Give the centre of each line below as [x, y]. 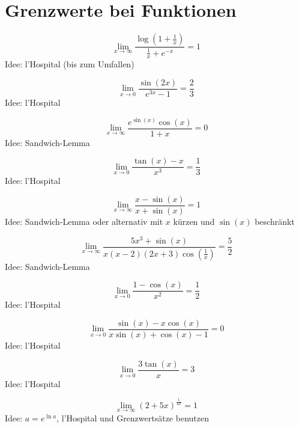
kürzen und [194, 222]
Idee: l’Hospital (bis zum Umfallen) [70, 64]
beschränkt [275, 222]
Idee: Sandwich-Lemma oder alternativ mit [84, 222]
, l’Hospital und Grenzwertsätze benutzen [133, 417]
